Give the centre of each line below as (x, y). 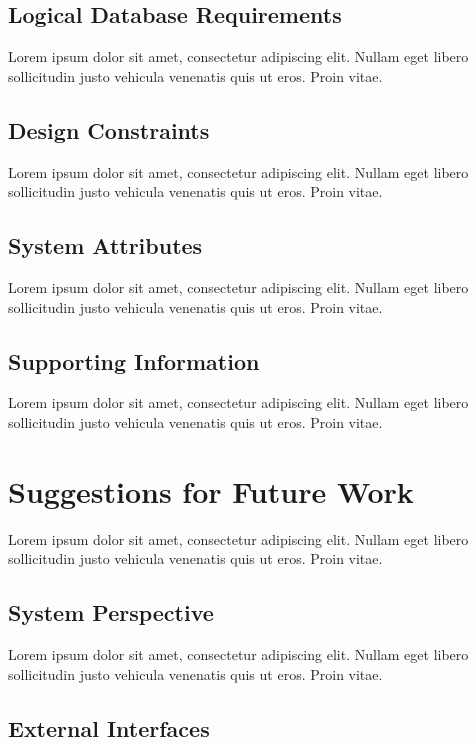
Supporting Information (134, 360)
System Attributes (105, 245)
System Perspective (111, 612)
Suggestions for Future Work (211, 490)
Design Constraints (109, 129)
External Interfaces (109, 727)
